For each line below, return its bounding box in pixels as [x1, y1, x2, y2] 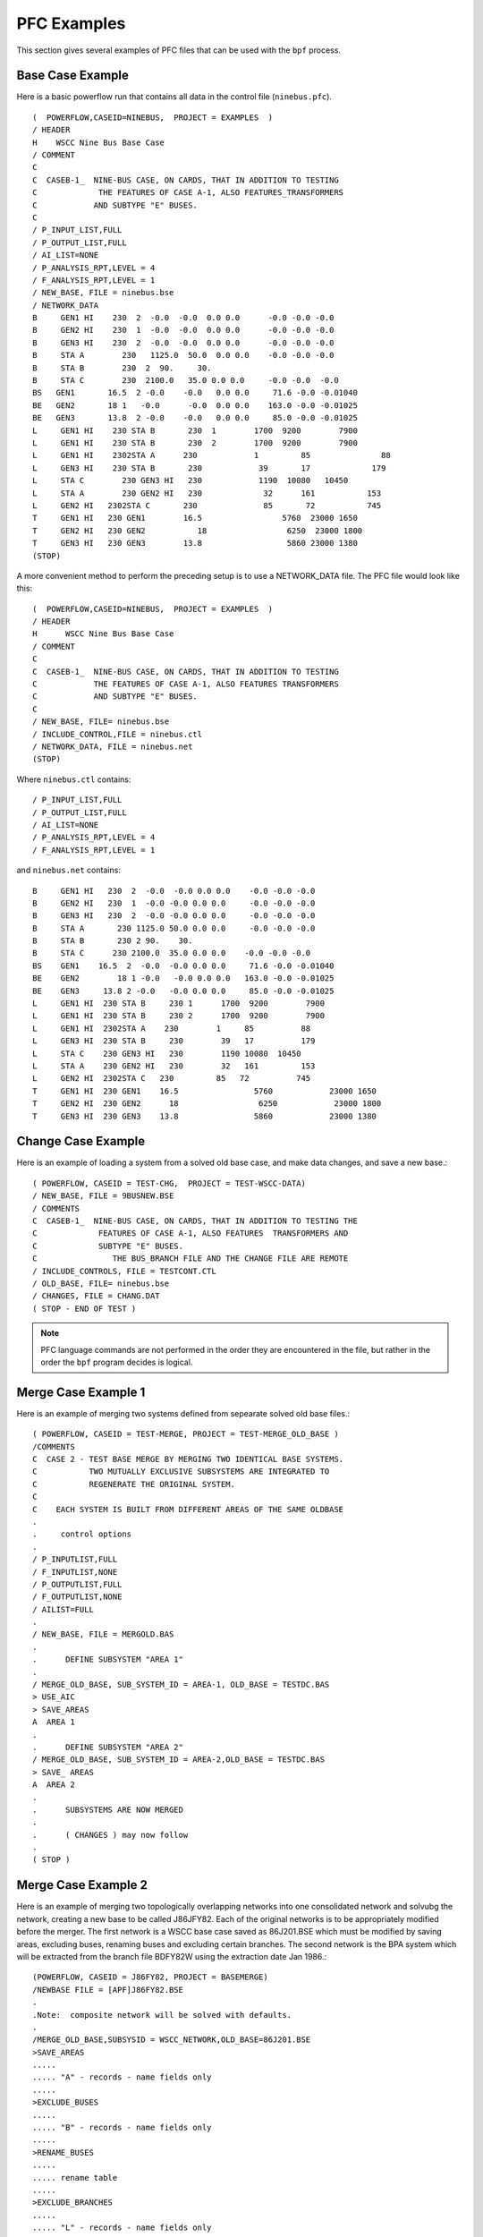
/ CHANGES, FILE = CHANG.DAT [32, 1291, 160, 1301]
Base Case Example [16, 68, 129, 83]
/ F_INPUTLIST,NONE [32, 1567, 118, 1577]
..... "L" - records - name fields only [32, 2223, 212, 2233]
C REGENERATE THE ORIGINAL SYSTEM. [32, 1479, 236, 1489]
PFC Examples [16, 13, 126, 33]
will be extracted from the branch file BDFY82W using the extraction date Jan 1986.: [16, 1951, 327, 1961]
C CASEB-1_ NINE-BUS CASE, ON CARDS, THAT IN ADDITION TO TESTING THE [32, 1216, 358, 1226]
